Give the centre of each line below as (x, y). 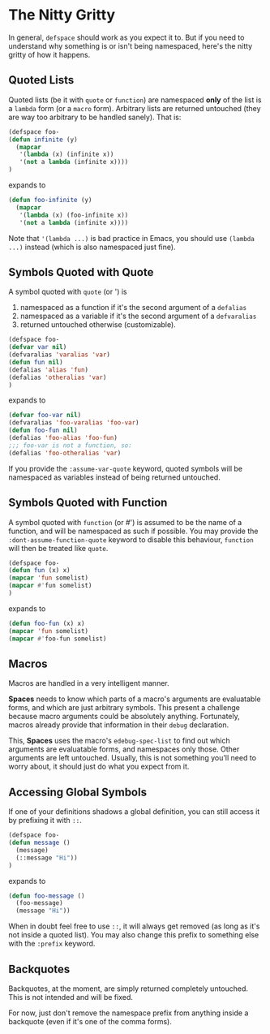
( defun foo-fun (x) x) (47, 623)
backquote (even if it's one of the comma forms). (90, 1021)
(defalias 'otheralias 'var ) (58, 377)
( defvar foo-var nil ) (45, 416)
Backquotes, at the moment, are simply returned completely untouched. (129, 989)
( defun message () (39, 842)
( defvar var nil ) (38, 347)
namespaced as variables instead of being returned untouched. (114, 477)
